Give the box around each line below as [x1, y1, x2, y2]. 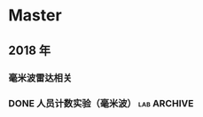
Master [8, 5, 63, 26]
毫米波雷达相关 [8, 72, 73, 84]
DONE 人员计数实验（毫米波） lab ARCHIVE [8, 97, 194, 110]
